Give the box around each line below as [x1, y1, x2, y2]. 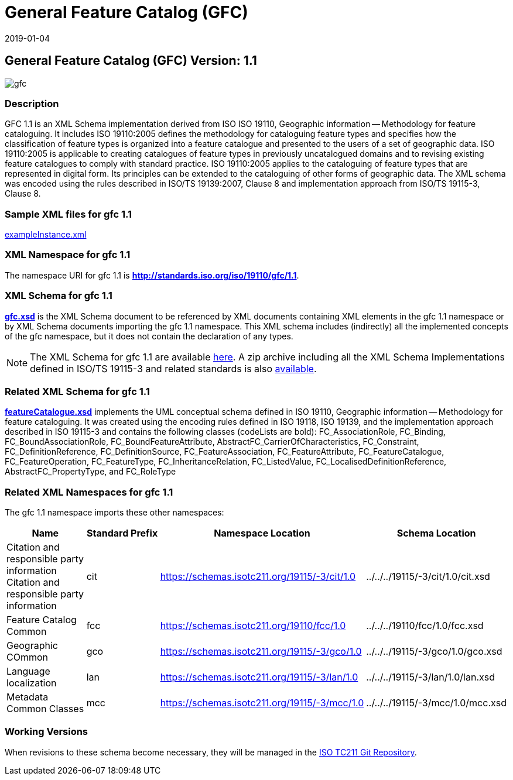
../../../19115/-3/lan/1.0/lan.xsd [366, 671, 495, 683]
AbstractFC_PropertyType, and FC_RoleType [5, 466, 176, 477]
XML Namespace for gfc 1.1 [5, 249, 131, 261]
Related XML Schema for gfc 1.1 [5, 385, 150, 397]
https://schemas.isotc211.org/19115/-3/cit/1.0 [160, 571, 356, 583]
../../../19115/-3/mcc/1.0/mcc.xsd [366, 697, 507, 709]
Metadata [6, 691, 49, 703]
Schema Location [396, 527, 476, 540]
